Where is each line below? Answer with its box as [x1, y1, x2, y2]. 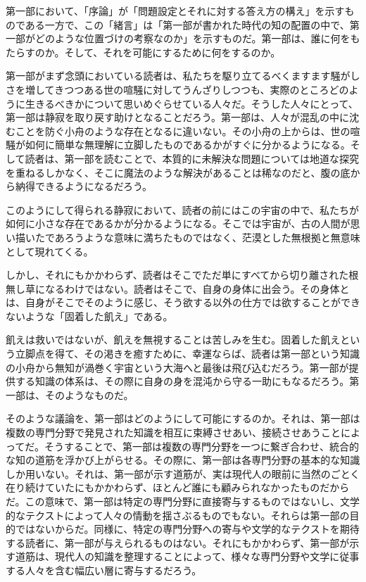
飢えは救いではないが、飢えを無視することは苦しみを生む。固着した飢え [6, 332, 341, 347]
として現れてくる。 [6, 243, 94, 258]
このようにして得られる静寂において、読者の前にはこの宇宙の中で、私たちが [6, 202, 359, 217]
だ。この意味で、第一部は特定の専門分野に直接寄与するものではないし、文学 [6, 494, 360, 508]
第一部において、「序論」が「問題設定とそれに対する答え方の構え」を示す [6, 4, 345, 18]
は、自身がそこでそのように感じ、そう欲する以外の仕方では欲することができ [6, 295, 360, 310]
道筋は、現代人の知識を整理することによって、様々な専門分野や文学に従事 [15, 549, 360, 564]
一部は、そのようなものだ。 [6, 387, 134, 402]
